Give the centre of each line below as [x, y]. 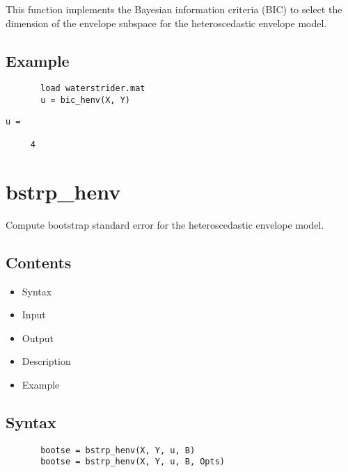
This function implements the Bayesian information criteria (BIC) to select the [174, 9]
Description [46, 361]
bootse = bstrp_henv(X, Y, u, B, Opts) [133, 462]
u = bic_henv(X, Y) [85, 100]
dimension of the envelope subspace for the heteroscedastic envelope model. [166, 23]
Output [38, 337]
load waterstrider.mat [93, 89]
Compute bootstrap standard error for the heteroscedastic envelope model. [165, 224]
